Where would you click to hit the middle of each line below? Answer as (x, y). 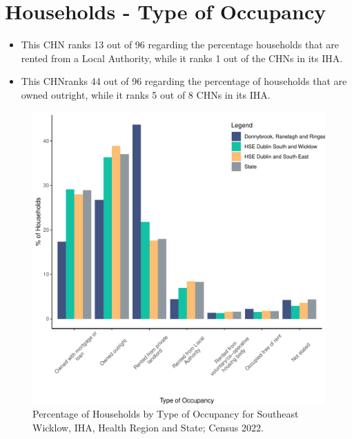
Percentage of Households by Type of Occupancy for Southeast (166, 414)
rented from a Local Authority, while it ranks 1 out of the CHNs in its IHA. (182, 58)
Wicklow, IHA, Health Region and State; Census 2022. (148, 427)
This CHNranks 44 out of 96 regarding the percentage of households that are (184, 81)
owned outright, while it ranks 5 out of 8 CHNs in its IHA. (146, 94)
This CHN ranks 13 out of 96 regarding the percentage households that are (180, 45)
